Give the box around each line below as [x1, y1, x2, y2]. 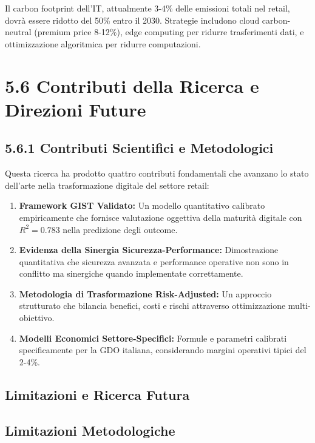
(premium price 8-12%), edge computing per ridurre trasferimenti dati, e [34, 25, 304, 38]
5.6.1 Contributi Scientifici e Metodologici [5, 138, 274, 157]
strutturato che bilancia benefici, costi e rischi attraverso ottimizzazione [19, 299, 286, 312]
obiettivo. [19, 311, 55, 324]
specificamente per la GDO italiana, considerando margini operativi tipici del [19, 343, 307, 356]
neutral [5, 25, 32, 38]
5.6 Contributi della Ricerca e [5, 73, 259, 98]
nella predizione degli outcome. [63, 223, 178, 235]
